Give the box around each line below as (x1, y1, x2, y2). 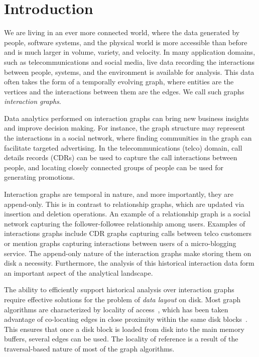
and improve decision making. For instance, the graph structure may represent (4, 123, 245, 133)
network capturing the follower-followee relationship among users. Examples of (4, 218, 245, 228)
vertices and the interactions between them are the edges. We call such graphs (4, 86, 244, 96)
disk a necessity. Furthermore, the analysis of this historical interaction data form (4, 258, 254, 268)
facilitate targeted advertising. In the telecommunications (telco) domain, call (4, 142, 242, 153)
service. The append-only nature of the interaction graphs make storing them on (4, 248, 251, 258)
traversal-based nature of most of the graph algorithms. (4, 343, 175, 353)
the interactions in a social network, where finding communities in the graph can (4, 133, 252, 143)
